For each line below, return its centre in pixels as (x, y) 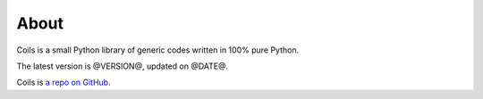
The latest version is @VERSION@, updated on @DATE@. (123, 66)
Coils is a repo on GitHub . (64, 82)
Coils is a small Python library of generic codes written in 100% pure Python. (158, 50)
